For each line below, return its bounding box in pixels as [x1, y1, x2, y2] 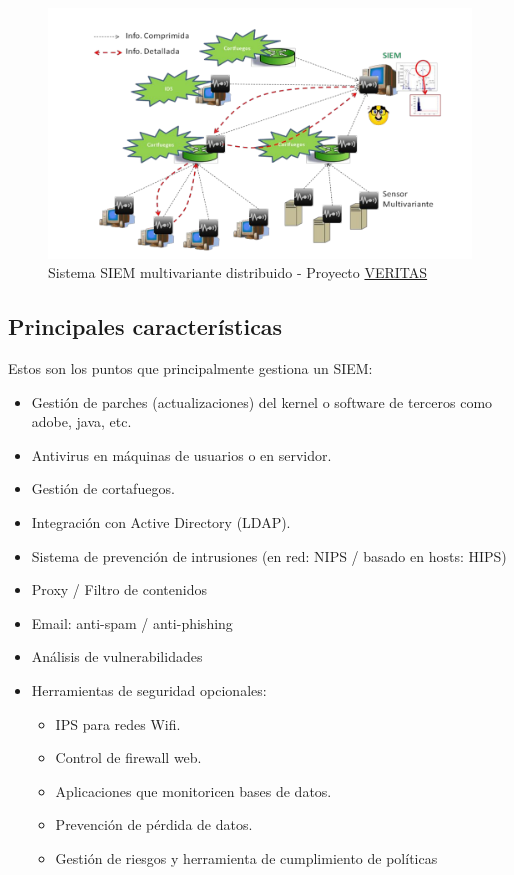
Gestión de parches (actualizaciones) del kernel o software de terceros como [31, 391, 493, 412]
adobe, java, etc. [31, 411, 132, 432]
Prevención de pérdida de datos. [55, 814, 253, 835]
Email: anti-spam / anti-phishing [31, 612, 233, 633]
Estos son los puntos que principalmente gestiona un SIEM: [8, 358, 373, 379]
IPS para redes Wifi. [55, 713, 181, 734]
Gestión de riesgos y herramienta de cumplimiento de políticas [55, 847, 438, 868]
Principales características [8, 311, 283, 342]
